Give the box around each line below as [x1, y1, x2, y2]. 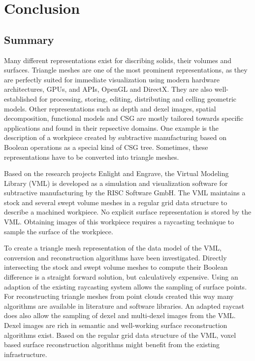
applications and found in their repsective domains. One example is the [4, 122, 219, 133]
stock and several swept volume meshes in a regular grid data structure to [4, 197, 227, 207]
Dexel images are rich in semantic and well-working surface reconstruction [4, 320, 227, 330]
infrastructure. [4, 349, 47, 359]
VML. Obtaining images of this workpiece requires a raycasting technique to [4, 217, 234, 227]
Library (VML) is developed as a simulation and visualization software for [4, 178, 228, 188]
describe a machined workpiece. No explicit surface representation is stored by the [4, 207, 252, 217]
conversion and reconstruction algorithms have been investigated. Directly [4, 252, 227, 262]
